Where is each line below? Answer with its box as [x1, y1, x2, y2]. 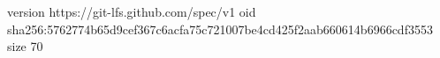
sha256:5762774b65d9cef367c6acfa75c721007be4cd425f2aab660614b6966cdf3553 [7, 19, 433, 38]
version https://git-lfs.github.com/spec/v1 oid [7, 3, 256, 20]
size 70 [7, 37, 43, 55]
